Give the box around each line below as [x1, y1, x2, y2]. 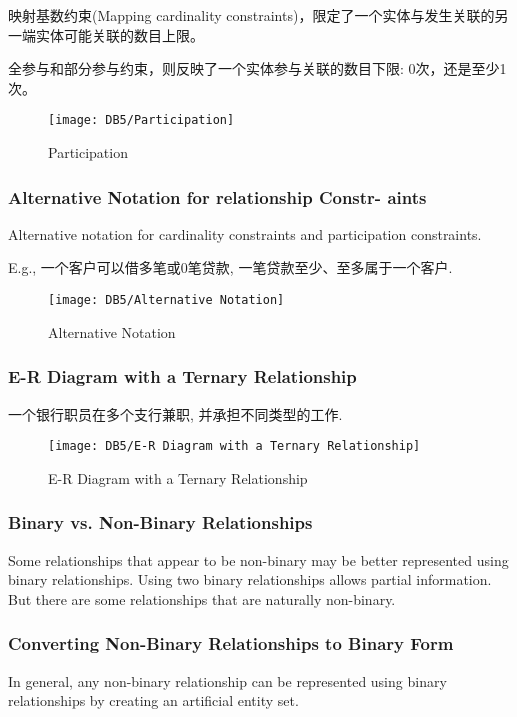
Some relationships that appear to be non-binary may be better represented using [8, 549, 509, 570]
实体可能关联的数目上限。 [35, 24, 204, 45]
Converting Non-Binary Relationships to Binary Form [8, 631, 454, 656]
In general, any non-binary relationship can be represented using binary [8, 670, 447, 691]
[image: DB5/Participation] [48, 113, 235, 128]
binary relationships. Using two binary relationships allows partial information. [8, 569, 492, 590]
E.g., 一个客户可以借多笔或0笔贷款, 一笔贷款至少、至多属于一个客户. [8, 257, 453, 278]
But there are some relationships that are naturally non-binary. [8, 588, 396, 609]
